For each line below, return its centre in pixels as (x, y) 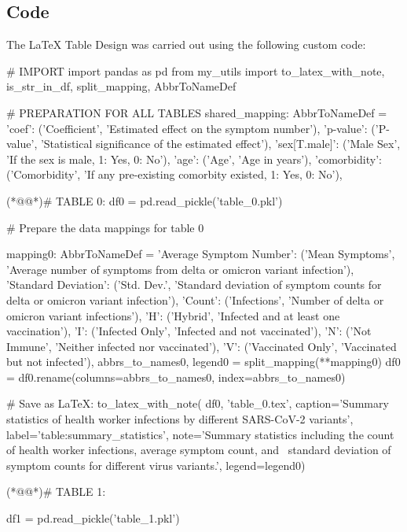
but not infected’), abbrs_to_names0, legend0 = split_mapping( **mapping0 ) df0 (203, 362)
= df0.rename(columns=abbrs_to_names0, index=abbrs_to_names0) (176, 377)
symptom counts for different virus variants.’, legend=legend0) (156, 465)
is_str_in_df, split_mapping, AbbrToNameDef (121, 86)
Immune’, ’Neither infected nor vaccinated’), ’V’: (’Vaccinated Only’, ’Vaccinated (202, 346)
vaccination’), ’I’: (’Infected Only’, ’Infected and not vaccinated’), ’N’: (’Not (189, 331)
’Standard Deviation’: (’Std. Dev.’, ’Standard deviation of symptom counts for (194, 284)
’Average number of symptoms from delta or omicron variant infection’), (180, 269)
